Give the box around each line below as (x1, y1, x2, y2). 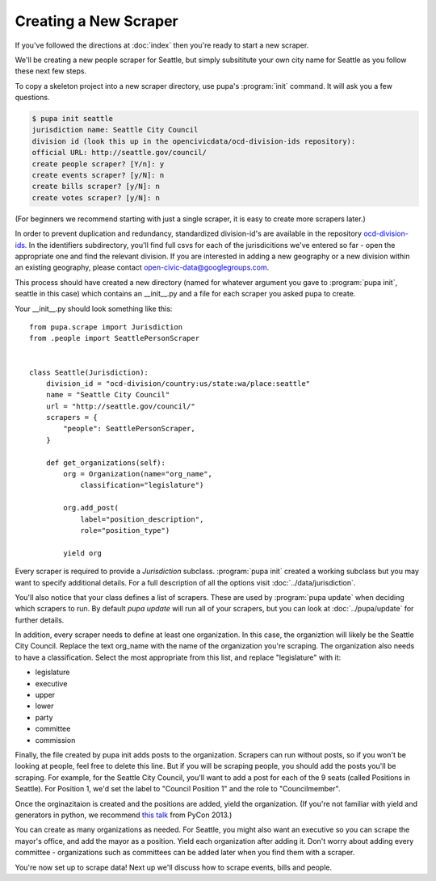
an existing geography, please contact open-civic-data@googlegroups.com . (15, 262, 270, 272)
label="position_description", (80, 514, 204, 524)
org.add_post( (63, 503, 119, 513)
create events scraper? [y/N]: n (31, 170, 165, 180)
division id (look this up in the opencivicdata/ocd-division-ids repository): (31, 136, 356, 145)
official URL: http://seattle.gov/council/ (31, 148, 208, 157)
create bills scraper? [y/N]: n (31, 182, 161, 191)
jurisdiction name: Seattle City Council (31, 125, 199, 135)
